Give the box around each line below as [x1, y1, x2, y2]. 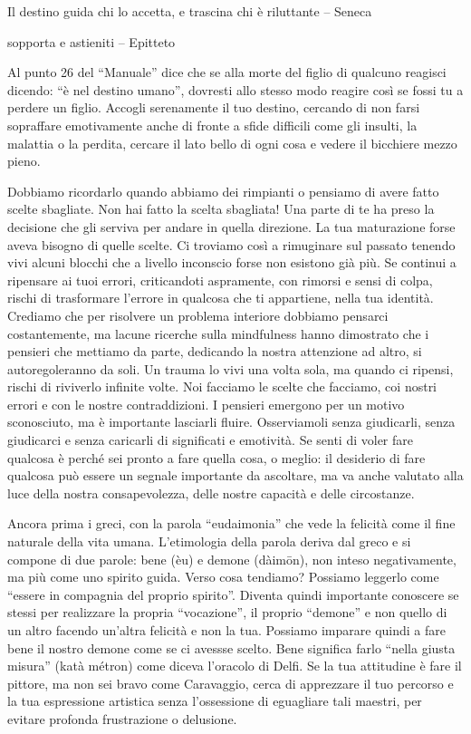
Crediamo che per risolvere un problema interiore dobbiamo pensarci [7, 305, 389, 324]
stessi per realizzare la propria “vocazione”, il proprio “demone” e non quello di [7, 603, 447, 622]
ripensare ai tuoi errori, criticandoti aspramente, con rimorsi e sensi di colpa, [7, 270, 433, 289]
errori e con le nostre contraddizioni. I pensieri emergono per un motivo [7, 394, 405, 413]
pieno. [7, 151, 41, 170]
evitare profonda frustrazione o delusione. [7, 709, 237, 728]
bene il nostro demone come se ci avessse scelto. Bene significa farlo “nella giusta [7, 638, 456, 657]
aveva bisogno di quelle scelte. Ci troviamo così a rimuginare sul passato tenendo [7, 235, 456, 254]
